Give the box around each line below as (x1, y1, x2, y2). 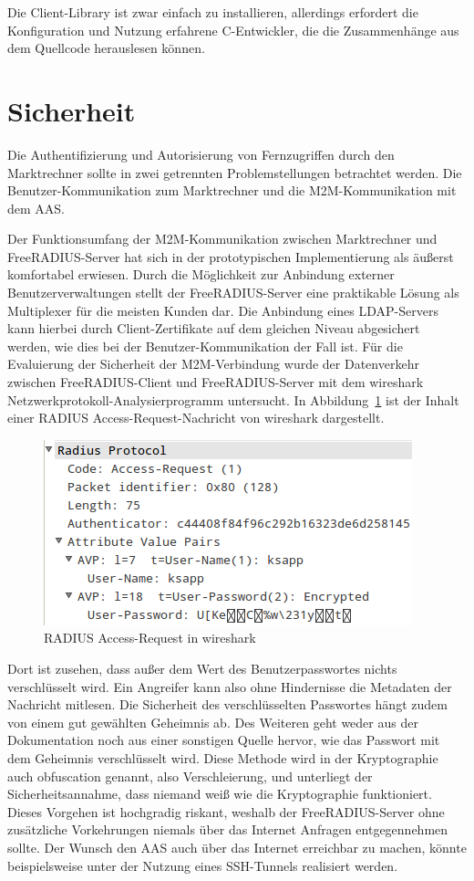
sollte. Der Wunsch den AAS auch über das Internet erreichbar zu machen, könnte (7, 837, 467, 856)
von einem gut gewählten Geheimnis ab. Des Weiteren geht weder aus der (7, 712, 418, 731)
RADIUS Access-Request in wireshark (44, 628, 256, 647)
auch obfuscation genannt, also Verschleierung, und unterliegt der (7, 766, 373, 785)
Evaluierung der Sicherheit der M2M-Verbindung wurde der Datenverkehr (7, 354, 419, 373)
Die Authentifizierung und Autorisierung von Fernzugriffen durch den (7, 144, 395, 163)
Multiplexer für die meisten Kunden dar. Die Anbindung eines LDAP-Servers (7, 300, 438, 320)
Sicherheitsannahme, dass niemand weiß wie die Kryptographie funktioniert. (7, 784, 432, 803)
